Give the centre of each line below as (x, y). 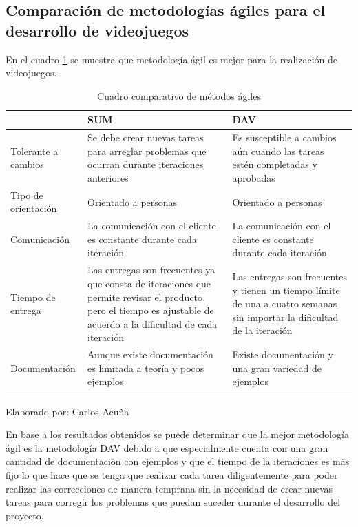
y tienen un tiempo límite (286, 290)
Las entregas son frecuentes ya (151, 270)
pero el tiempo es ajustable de (150, 310)
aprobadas (254, 178)
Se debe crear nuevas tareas (145, 137)
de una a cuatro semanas (285, 303)
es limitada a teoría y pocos (146, 368)
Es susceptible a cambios (284, 137)
